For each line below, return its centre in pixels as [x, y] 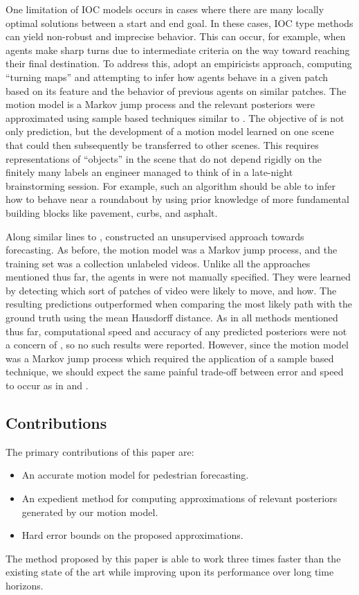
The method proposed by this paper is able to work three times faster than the [173, 558]
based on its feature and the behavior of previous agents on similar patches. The [176, 90]
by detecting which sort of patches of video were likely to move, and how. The [171, 290]
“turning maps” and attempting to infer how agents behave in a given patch [167, 77]
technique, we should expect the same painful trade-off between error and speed [175, 372]
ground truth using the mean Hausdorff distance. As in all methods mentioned [172, 318]
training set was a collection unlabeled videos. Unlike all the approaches [158, 263]
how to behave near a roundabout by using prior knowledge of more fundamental [177, 199]
